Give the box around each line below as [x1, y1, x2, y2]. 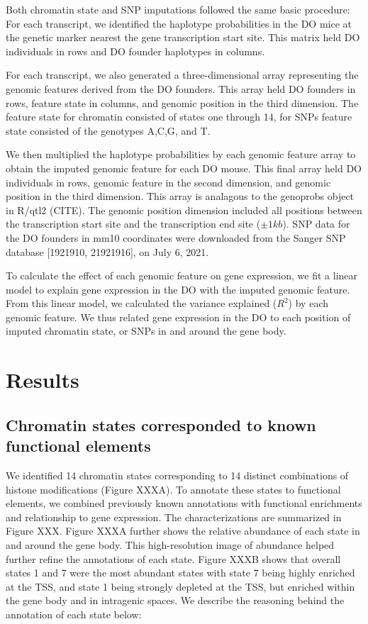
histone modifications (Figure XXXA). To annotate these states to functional [6, 481, 341, 496]
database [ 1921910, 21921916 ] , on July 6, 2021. [6, 244, 209, 259]
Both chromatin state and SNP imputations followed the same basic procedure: [6, 2, 350, 16]
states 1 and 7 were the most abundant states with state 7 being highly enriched [6, 565, 355, 580]
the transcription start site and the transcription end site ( [6, 216, 261, 231]
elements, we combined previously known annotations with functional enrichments [6, 496, 362, 511]
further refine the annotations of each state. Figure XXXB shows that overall [6, 551, 341, 566]
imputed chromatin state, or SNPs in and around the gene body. [6, 323, 286, 338]
